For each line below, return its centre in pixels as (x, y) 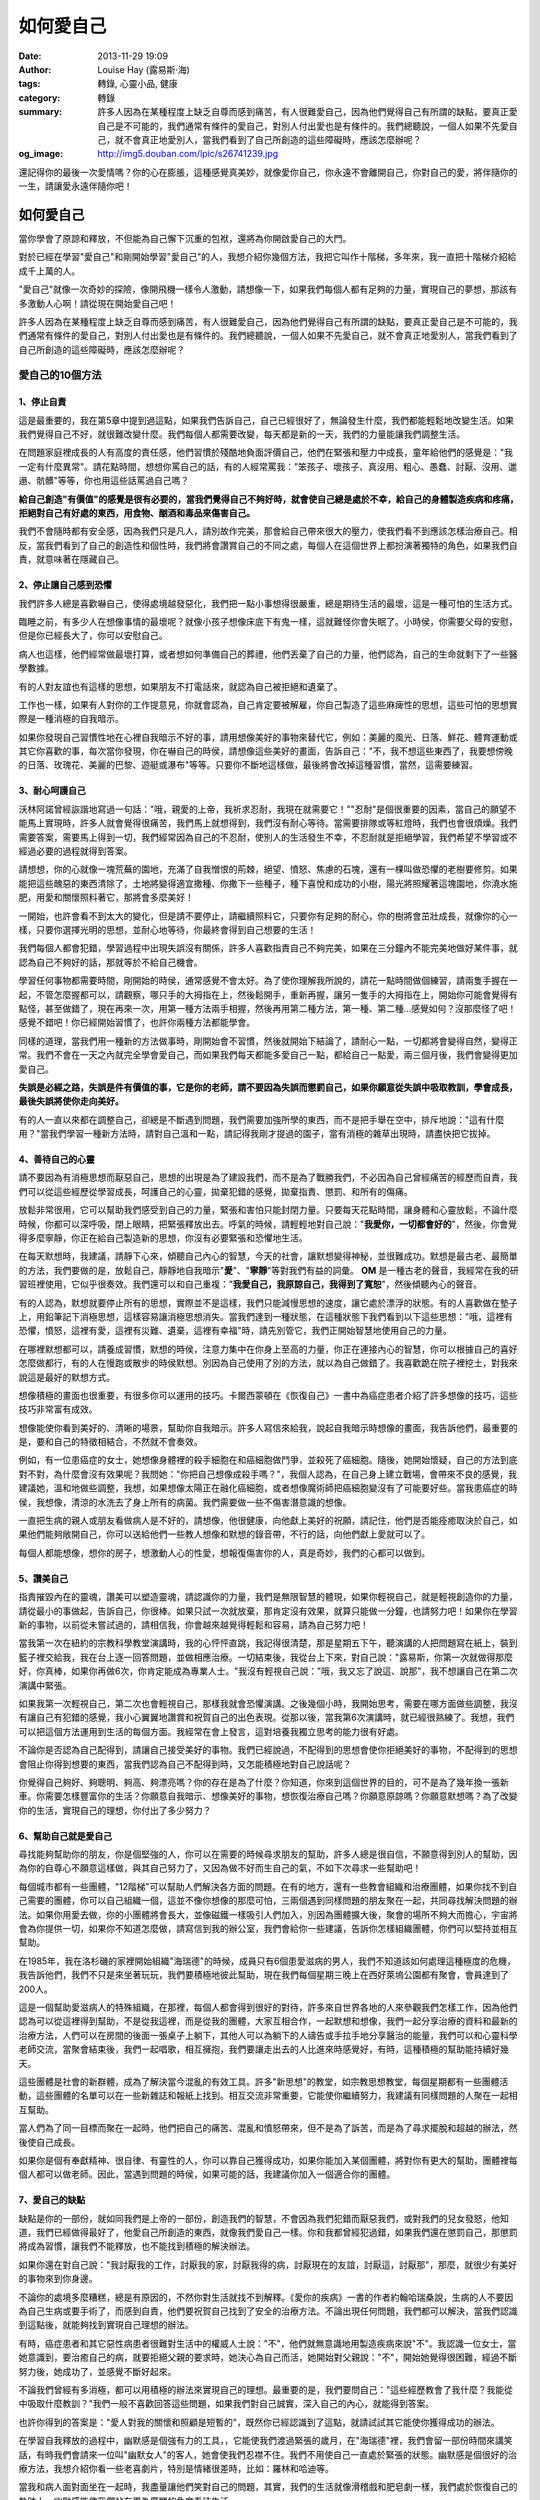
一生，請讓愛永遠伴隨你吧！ (75, 186)
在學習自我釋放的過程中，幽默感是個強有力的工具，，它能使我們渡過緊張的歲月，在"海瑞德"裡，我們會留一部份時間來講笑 (266, 2441)
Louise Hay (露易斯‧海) (143, 69)
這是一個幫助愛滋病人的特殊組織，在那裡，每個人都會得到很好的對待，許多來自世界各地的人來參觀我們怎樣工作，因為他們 (268, 2007)
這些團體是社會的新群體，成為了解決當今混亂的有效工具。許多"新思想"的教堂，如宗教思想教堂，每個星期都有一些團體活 (263, 2081)
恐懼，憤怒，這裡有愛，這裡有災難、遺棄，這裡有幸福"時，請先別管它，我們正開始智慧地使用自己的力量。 (235, 1331)
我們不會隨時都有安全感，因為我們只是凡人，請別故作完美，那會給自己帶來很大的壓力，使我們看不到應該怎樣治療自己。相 (268, 531)
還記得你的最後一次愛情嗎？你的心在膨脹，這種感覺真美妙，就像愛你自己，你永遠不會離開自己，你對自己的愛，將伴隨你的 (268, 172)
